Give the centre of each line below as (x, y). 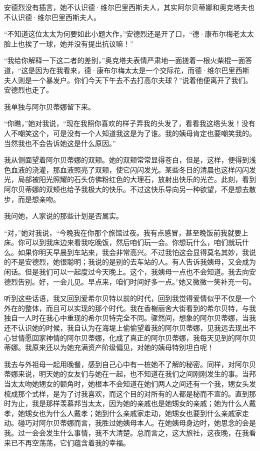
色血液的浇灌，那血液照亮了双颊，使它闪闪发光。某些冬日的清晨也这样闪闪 (126, 169)
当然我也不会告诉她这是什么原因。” (60, 143)
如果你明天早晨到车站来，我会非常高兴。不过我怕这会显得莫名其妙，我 (133, 252)
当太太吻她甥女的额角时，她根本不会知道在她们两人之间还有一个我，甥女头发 (130, 383)
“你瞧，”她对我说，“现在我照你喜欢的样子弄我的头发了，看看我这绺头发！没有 (130, 123)
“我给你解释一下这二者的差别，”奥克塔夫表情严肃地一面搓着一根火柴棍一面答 (128, 60)
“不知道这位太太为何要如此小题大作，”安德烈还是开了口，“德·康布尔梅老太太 (129, 34)
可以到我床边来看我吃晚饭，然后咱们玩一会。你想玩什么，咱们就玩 (133, 242)
